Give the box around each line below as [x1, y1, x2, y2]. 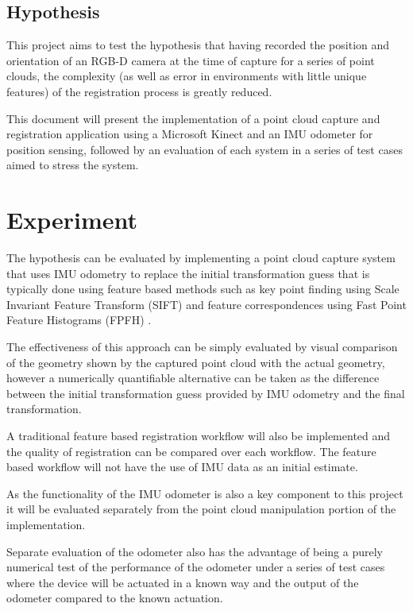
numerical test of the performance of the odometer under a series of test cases [6, 559, 385, 575]
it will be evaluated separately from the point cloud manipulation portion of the [6, 501, 396, 517]
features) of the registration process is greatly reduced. [6, 83, 272, 99]
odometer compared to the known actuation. [6, 590, 223, 606]
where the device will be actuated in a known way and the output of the [6, 574, 359, 590]
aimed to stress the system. [6, 157, 139, 173]
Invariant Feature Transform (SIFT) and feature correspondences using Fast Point [6, 296, 407, 312]
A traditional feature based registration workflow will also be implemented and [6, 427, 391, 444]
